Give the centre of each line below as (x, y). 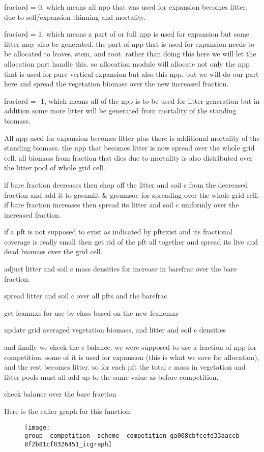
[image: (37, 427)
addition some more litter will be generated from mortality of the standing (120, 111)
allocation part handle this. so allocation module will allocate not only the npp (127, 63)
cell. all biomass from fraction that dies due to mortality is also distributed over (128, 157)
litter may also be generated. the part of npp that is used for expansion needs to (129, 43)
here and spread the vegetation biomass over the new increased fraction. (116, 84)
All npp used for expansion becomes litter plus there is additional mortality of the (132, 138)
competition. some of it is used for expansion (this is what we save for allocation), (132, 357)
